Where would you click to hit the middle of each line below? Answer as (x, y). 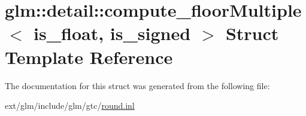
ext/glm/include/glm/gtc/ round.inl (70, 106)
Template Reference (89, 57)
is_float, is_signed (112, 33)
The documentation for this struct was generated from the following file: (137, 85)
